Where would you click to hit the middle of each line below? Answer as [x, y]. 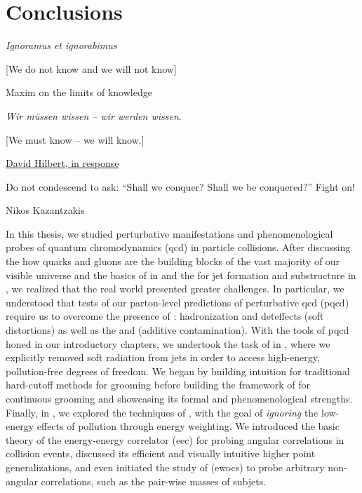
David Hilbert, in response [62, 163]
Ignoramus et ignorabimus [61, 45]
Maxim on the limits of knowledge [79, 92]
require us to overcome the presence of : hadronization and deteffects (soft [165, 316]
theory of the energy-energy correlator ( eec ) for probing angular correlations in [175, 439]
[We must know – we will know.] [75, 139]
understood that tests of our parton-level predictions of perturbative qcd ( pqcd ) [177, 302]
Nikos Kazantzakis [45, 210]
